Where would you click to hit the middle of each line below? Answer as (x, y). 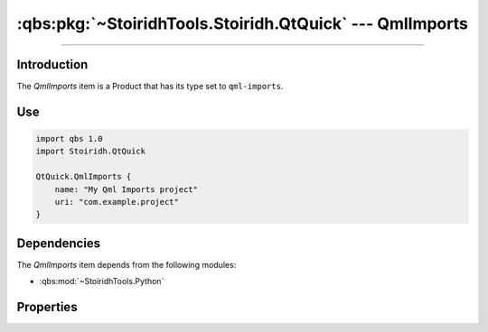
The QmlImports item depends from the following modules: (127, 264)
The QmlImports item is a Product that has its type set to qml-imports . (150, 87)
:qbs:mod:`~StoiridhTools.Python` (102, 281)
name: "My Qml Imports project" (127, 189)
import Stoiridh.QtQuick (91, 152)
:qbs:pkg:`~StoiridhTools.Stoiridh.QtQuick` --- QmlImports (243, 23)
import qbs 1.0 (69, 139)
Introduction (52, 65)
